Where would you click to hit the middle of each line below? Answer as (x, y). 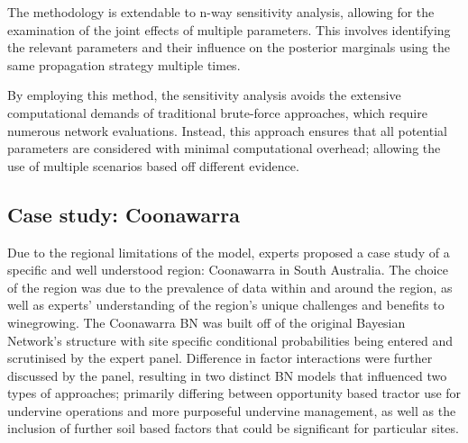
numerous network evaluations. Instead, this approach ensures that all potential (227, 130)
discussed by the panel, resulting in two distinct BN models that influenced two (227, 375)
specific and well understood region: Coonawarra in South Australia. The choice (228, 270)
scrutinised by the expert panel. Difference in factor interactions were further (220, 358)
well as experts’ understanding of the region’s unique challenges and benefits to (226, 305)
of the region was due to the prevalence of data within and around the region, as (230, 287)
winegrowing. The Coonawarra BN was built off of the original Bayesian (206, 322)
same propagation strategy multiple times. (124, 64)
